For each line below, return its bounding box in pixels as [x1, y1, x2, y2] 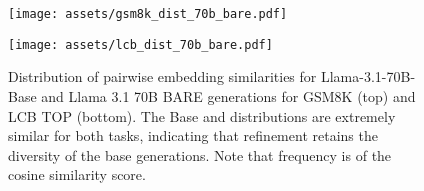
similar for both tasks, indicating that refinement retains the [8, 125, 378, 146]
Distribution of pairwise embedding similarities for [8, 66, 317, 87]
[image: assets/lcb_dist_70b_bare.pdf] [8, 37, 273, 52]
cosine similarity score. [8, 164, 146, 185]
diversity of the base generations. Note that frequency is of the [8, 144, 392, 165]
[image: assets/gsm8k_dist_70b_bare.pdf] [8, 7, 288, 21]
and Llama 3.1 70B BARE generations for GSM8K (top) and [41, 85, 416, 106]
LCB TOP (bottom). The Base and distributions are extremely [8, 105, 396, 126]
